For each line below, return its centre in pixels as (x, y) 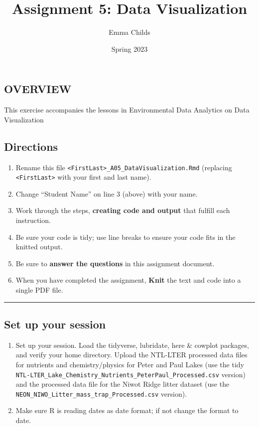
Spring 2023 (129, 49)
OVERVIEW (38, 89)
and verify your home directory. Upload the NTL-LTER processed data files (131, 355)
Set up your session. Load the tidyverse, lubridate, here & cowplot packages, (132, 345)
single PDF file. (39, 289)
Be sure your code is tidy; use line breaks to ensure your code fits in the (126, 237)
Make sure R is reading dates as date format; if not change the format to (127, 410)
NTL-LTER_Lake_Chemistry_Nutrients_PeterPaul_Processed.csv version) (130, 374)
